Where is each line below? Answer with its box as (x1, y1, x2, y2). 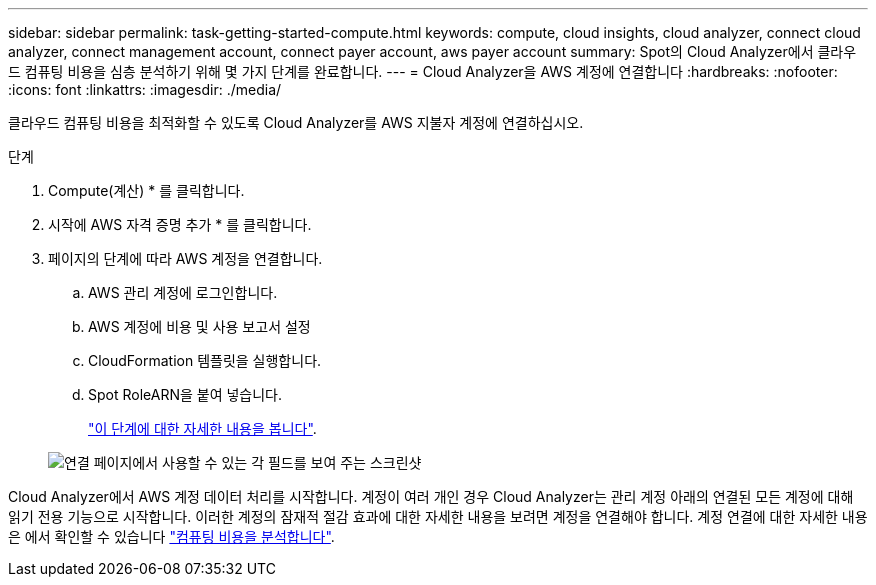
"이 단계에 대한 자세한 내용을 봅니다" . (88, 420, 317, 437)
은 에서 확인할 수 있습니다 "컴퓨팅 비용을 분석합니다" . (8, 528, 335, 545)
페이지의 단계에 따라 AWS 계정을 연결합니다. (48, 250, 323, 267)
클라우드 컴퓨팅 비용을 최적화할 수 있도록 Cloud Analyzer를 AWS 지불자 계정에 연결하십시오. (8, 114, 584, 131)
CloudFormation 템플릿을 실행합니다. (88, 352, 322, 369)
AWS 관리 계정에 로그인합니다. (88, 284, 278, 301)
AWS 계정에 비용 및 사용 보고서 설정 (88, 318, 311, 335)
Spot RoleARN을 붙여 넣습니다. (88, 386, 283, 403)
